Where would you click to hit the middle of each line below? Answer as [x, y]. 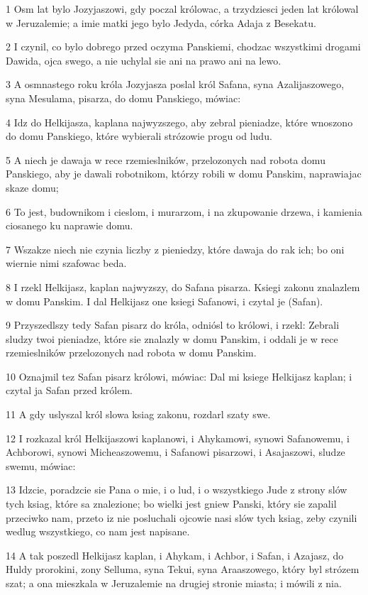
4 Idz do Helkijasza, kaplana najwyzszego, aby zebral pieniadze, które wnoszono [179, 122]
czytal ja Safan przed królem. [69, 390]
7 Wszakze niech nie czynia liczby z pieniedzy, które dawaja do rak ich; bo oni [175, 249]
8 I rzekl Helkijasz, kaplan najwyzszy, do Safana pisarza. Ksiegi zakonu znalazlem [183, 286]
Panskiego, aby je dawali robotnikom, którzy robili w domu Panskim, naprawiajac [184, 174]
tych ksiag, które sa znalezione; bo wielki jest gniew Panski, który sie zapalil [171, 504]
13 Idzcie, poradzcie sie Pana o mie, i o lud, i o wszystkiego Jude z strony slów [177, 490]
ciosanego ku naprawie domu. [69, 225]
